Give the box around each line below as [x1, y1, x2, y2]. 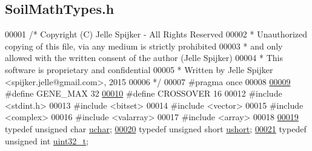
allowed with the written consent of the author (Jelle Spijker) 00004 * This [5, 51, 283, 64]
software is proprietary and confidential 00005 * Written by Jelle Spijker [5, 63, 273, 75]
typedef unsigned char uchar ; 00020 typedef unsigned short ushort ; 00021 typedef [5, 122, 307, 135]
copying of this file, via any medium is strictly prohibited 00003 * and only [5, 39, 283, 52]
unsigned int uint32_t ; [5, 134, 89, 147]
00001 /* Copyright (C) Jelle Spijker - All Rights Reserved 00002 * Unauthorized [5, 28, 308, 40]
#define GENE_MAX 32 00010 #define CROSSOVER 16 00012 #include [5, 87, 282, 100]
